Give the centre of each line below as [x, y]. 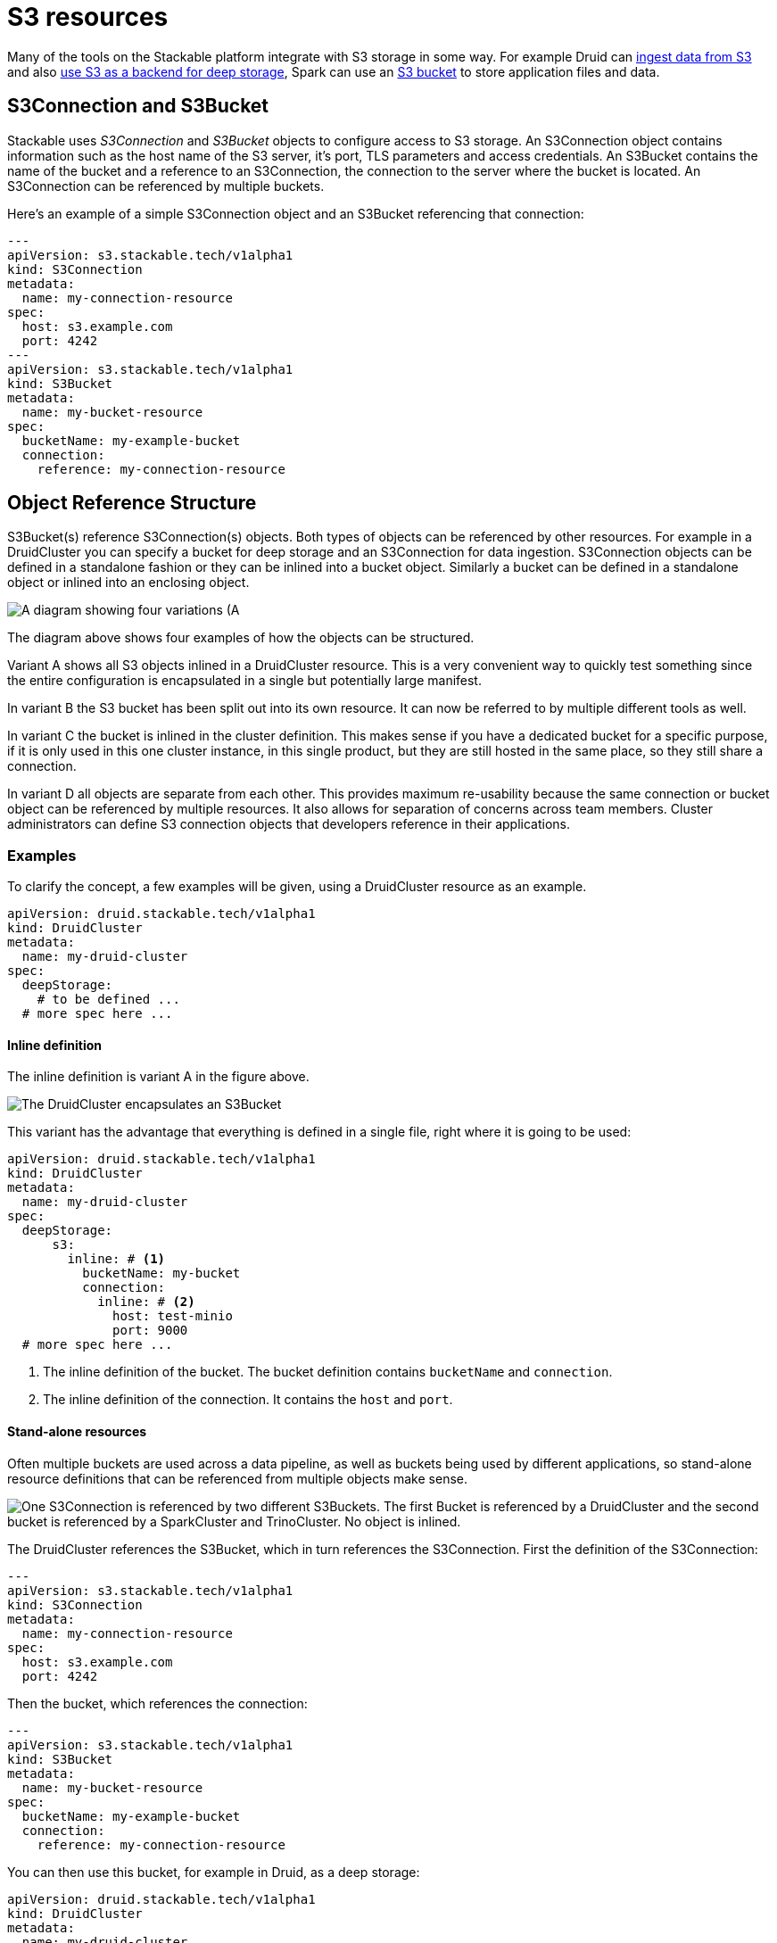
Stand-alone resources [77, 1432]
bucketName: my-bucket [161, 1273]
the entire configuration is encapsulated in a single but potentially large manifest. [244, 681]
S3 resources [88, 17]
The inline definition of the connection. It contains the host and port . [248, 1400]
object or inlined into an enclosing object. [128, 583]
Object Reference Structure [132, 503]
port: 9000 [150, 1331]
